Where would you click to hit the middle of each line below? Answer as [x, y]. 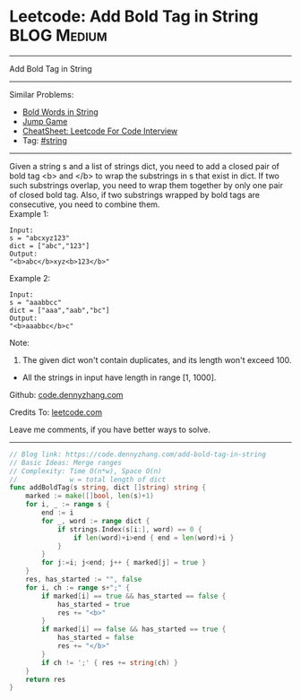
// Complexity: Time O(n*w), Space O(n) [86, 471]
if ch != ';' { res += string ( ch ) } [110, 662]
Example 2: [30, 278]
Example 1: [29, 213]
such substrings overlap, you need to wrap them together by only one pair [146, 185]
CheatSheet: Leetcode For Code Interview [100, 131]
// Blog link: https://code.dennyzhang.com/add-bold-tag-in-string [138, 454]
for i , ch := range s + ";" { [77, 588]
